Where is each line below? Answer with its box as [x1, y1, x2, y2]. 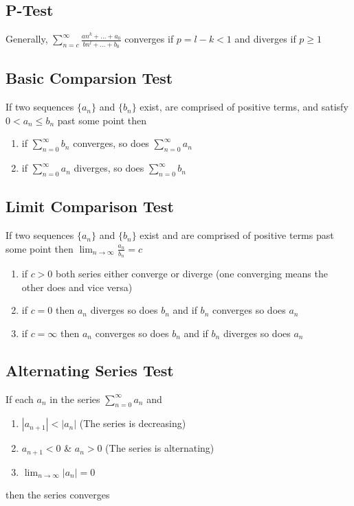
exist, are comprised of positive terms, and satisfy [140, 100, 349, 114]
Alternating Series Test [5, 359, 174, 380]
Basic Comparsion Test [5, 67, 173, 89]
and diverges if [234, 32, 296, 46]
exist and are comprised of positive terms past [140, 228, 334, 242]
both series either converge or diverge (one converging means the [56, 266, 328, 281]
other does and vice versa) [21, 279, 133, 294]
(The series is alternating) [105, 441, 214, 455]
